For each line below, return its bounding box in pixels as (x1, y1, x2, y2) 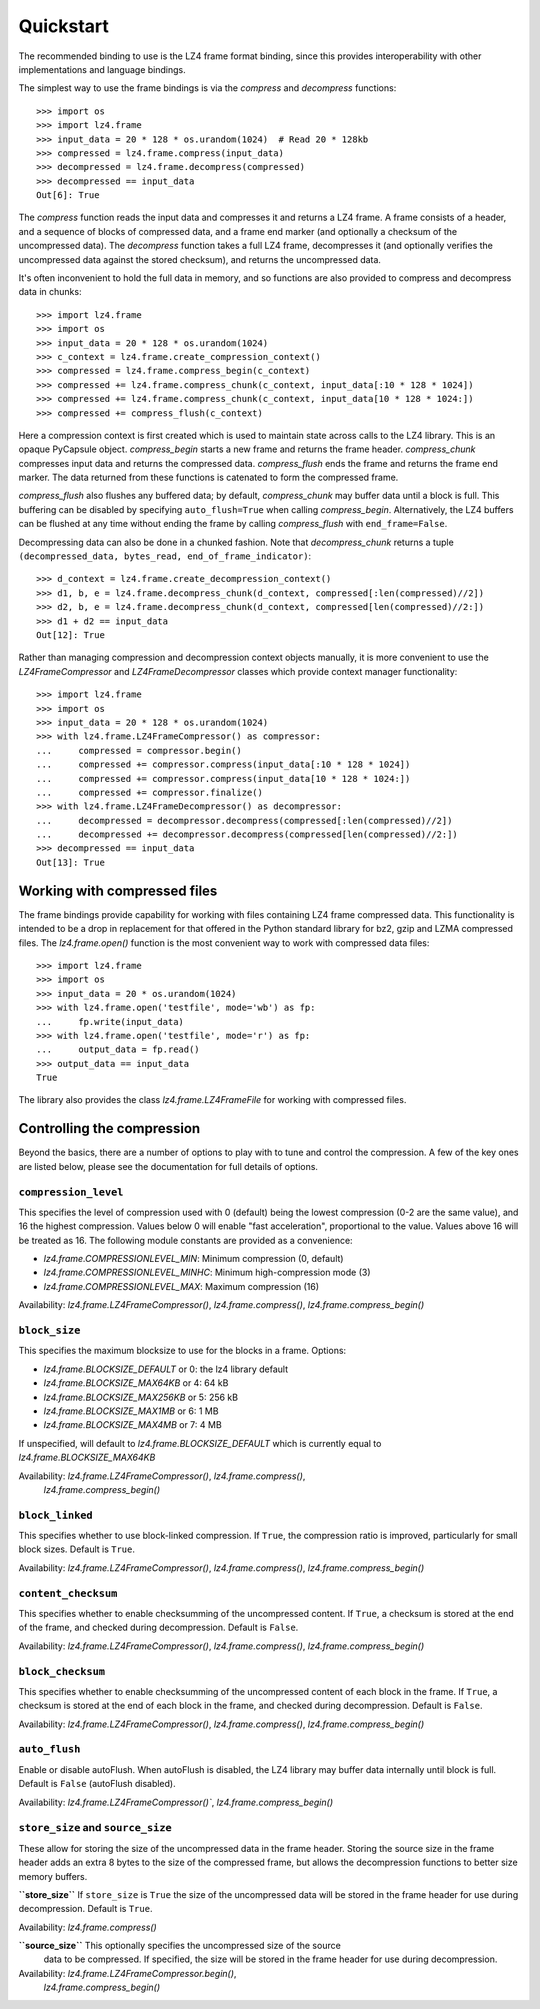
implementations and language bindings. (18, 63, 187, 75)
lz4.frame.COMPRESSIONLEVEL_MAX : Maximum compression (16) (43, 1280, 320, 1292)
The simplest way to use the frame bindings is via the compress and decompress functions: (18, 82, 397, 94)
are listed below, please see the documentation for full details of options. (18, 1160, 319, 1172)
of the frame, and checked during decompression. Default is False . (18, 1621, 299, 1634)
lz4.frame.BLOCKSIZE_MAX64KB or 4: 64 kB (43, 1377, 229, 1389)
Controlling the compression (18, 1120, 201, 1137)
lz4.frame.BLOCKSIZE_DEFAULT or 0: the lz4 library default (43, 1363, 289, 1375)
